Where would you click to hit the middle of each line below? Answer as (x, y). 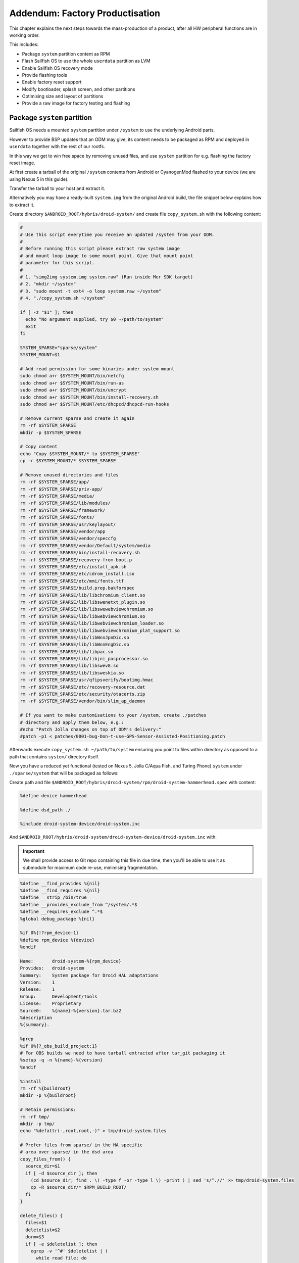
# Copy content (39, 447)
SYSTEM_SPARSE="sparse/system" (59, 348)
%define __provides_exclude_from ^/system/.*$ (79, 905)
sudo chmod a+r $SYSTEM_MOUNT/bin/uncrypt (73, 390)
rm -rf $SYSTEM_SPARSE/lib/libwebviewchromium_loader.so (92, 623)
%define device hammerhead (53, 795)
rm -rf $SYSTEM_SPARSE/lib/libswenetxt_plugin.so (83, 602)
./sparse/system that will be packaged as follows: (64, 773)
